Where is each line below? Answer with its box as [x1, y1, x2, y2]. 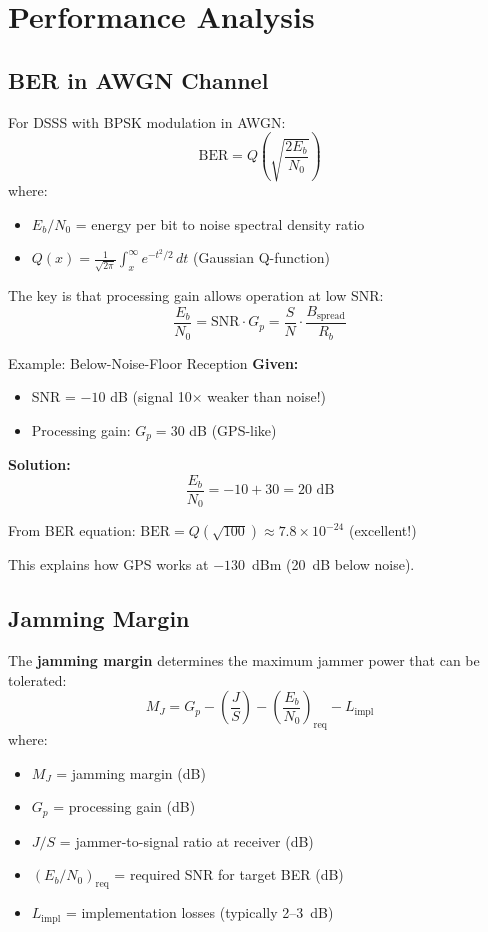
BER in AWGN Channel [8, 64, 269, 95]
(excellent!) [348, 520, 417, 541]
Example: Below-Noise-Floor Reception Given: [8, 352, 299, 373]
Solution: [8, 454, 71, 475]
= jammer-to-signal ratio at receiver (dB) [59, 830, 314, 851]
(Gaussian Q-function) [193, 247, 330, 268]
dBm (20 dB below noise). [252, 554, 415, 575]
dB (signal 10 [110, 386, 192, 407]
